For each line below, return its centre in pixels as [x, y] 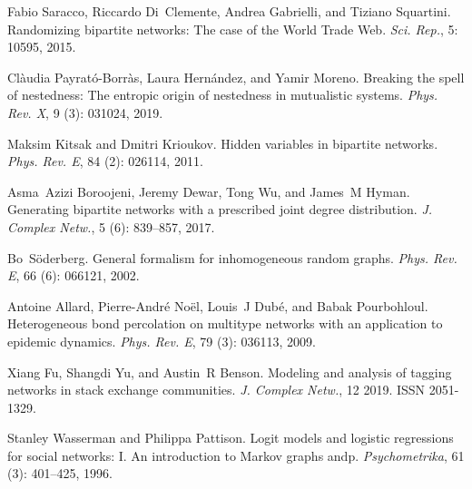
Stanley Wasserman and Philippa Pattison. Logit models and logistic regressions [231, 438]
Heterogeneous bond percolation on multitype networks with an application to [225, 323]
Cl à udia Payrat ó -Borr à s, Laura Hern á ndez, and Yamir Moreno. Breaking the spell [236, 77]
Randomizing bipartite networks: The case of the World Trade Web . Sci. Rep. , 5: [233, 29]
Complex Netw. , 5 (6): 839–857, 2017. [111, 226]
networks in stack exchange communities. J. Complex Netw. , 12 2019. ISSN [216, 390]
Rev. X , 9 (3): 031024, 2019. [85, 112]
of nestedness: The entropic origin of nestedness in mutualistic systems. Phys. [223, 95]
